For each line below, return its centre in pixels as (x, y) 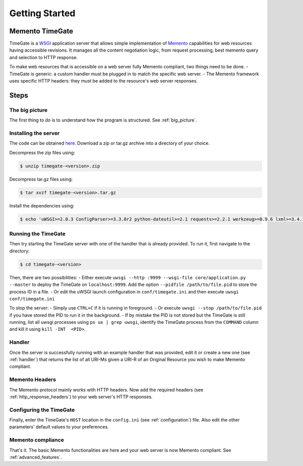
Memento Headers (33, 379)
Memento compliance (37, 440)
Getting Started (42, 13)
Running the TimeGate (37, 234)
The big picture (29, 110)
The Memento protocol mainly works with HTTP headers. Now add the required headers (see (106, 390)
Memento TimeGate (41, 31)
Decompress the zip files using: (42, 152)
